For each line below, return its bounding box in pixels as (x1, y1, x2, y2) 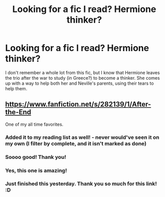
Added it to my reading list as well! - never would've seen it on (5, 134, 159, 141)
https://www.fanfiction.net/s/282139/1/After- (5, 100, 151, 109)
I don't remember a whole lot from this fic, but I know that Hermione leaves (5, 69, 160, 76)
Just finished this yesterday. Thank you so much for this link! (5, 180, 157, 187)
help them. (5, 85, 28, 91)
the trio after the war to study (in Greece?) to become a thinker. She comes (5, 75, 160, 81)
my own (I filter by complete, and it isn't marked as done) (5, 140, 147, 147)
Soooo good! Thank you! (5, 153, 67, 160)
